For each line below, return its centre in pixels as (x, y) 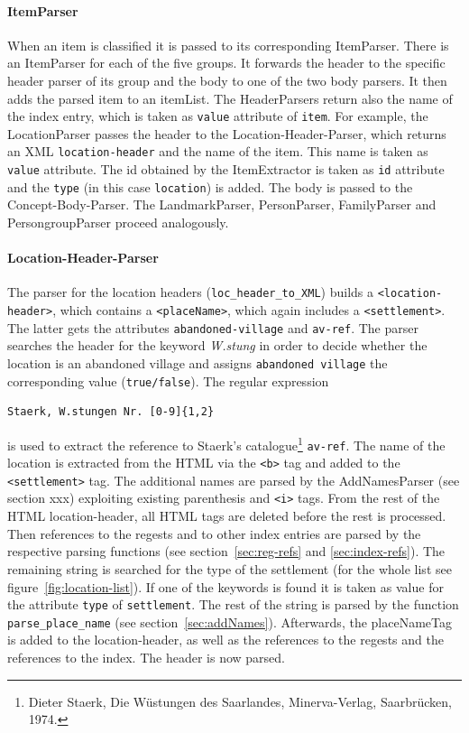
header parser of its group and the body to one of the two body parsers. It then (227, 80)
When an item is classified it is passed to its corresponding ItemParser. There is (228, 45)
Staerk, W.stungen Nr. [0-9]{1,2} (111, 412)
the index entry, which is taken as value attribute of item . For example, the (218, 116)
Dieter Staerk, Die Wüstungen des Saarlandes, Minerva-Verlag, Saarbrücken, (240, 701)
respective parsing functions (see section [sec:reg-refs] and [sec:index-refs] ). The (226, 551)
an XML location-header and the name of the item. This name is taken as (218, 151)
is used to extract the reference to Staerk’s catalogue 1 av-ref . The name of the (226, 443)
